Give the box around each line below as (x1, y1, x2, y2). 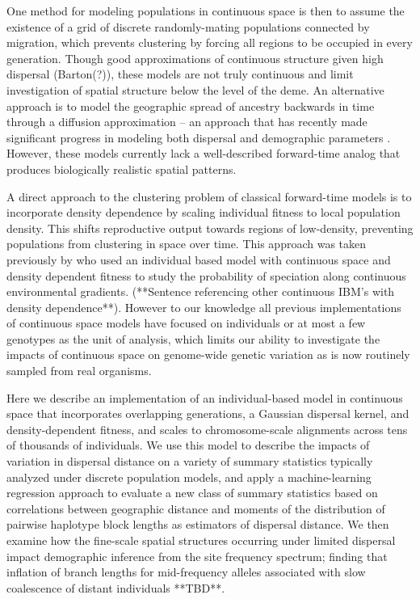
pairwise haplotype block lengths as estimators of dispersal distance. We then (6, 516, 389, 533)
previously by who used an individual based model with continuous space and (6, 251, 391, 268)
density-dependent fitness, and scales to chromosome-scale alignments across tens (6, 420, 408, 437)
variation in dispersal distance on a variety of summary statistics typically (6, 453, 373, 470)
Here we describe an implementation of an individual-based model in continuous (6, 389, 403, 406)
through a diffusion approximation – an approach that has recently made (6, 113, 367, 130)
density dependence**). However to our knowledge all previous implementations (6, 298, 401, 315)
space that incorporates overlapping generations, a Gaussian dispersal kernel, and (6, 405, 409, 422)
